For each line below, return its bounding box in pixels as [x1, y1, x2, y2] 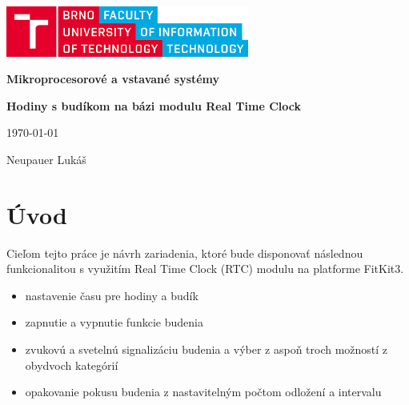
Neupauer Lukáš [6, 150, 86, 167]
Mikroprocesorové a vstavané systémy [6, 70, 220, 87]
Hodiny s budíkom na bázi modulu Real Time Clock [6, 97, 301, 114]
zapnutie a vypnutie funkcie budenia [25, 314, 203, 331]
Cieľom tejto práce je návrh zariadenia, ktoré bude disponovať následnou [6, 244, 363, 261]
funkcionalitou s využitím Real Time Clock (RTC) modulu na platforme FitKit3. [6, 260, 404, 277]
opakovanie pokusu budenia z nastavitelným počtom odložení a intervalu [25, 383, 382, 400]
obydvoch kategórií [25, 356, 118, 373]
